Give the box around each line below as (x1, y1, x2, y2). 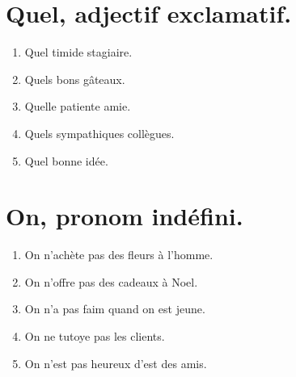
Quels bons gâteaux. (24, 70, 125, 87)
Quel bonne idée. (24, 152, 108, 169)
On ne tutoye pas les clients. (24, 328, 165, 344)
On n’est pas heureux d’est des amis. (24, 354, 207, 371)
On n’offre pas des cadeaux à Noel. (24, 273, 198, 290)
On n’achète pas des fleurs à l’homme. (24, 246, 214, 263)
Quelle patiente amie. (24, 98, 131, 115)
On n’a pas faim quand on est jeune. (24, 300, 205, 317)
